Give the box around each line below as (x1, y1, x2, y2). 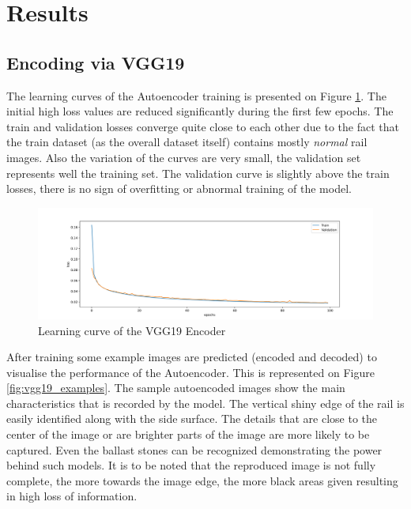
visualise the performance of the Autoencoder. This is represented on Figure (6, 364, 375, 380)
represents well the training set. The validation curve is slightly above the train (6, 164, 390, 181)
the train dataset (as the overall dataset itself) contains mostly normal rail (6, 134, 368, 150)
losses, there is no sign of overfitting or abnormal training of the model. (6, 180, 352, 197)
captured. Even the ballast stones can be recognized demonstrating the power (6, 441, 383, 458)
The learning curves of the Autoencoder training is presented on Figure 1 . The (6, 87, 386, 104)
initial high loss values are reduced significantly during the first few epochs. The (6, 103, 394, 119)
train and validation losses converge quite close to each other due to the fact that (6, 118, 399, 134)
